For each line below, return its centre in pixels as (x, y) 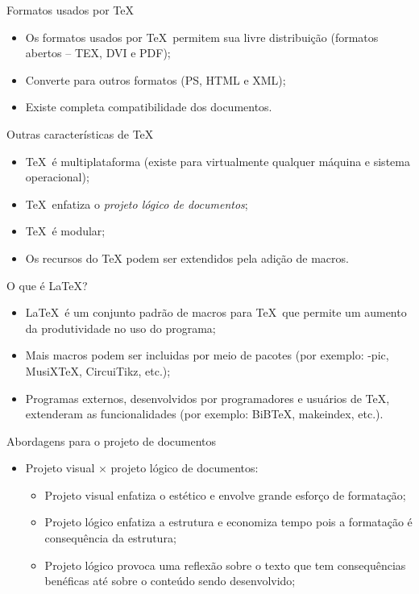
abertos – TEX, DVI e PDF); (98, 53)
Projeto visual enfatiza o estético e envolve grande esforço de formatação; (225, 494)
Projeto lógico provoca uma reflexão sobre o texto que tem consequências (225, 565)
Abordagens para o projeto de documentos (112, 440)
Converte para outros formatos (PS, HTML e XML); (156, 79)
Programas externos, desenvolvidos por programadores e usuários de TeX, (207, 398)
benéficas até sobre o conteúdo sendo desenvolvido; (170, 581)
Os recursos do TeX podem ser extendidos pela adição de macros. (187, 258)
